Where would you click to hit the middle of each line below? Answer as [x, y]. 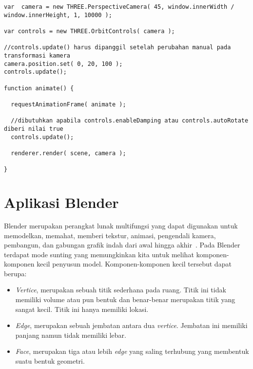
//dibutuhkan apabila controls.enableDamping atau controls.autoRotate [130, 121]
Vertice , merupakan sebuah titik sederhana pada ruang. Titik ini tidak [121, 290]
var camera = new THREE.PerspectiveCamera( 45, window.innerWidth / [119, 7]
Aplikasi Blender [61, 202]
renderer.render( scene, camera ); [68, 153]
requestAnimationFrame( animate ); [68, 104]
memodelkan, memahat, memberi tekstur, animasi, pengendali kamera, [110, 235]
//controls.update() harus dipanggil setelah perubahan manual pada [117, 48]
